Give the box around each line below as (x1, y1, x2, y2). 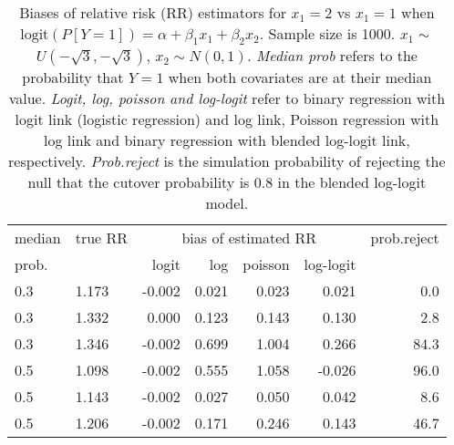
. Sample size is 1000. (259, 23, 396, 44)
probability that (22, 67, 124, 88)
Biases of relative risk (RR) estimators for (19, 2, 286, 23)
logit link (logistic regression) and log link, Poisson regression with (15, 109, 439, 130)
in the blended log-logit (277, 171, 427, 193)
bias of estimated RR (181, 227, 317, 249)
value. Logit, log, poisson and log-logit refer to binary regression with (8, 88, 446, 109)
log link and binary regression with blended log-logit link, (44, 129, 410, 151)
